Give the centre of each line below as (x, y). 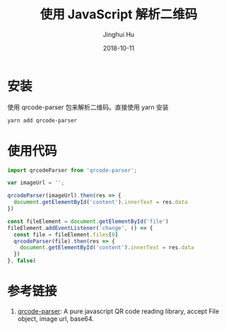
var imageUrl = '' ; (36, 183)
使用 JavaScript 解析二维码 (119, 14)
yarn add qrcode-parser (42, 121)
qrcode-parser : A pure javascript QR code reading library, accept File (118, 311)
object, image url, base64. (55, 319)
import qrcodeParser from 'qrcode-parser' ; (72, 170)
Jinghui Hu (119, 34)
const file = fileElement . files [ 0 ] (66, 234)
